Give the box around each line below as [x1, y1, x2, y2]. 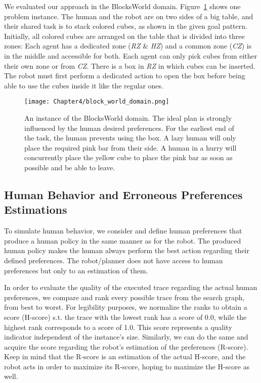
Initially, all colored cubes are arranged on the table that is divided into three [4, 30, 245, 41]
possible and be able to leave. [24, 162, 115, 172]
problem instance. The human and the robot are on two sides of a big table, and [4, 11, 253, 21]
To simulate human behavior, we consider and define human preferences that [4, 225, 242, 236]
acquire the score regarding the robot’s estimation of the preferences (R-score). [4, 341, 248, 352]
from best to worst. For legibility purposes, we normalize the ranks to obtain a [4, 302, 247, 312]
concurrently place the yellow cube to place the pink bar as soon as [24, 152, 233, 163]
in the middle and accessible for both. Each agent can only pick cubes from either [4, 50, 257, 61]
